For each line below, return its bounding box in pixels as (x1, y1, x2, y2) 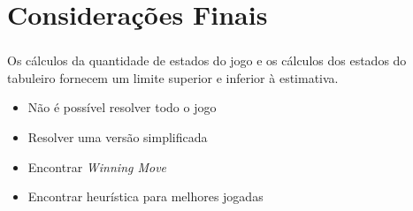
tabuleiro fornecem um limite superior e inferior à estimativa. (7, 68, 339, 87)
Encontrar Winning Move (27, 157, 167, 176)
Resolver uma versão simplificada (27, 128, 208, 147)
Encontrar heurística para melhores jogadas (27, 187, 264, 206)
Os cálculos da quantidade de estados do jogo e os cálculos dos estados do (7, 51, 407, 70)
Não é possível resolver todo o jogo (27, 98, 217, 117)
